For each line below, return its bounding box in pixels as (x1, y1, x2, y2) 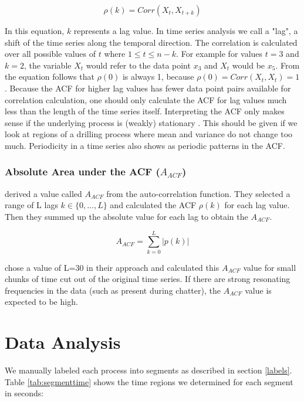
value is (245, 284, 272, 296)
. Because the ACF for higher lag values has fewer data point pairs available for (5, 81, 291, 94)
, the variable (23, 59, 72, 71)
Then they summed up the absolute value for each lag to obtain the (5, 210, 248, 222)
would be (232, 59, 265, 71)
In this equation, (5, 25, 65, 36)
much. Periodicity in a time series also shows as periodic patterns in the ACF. (5, 139, 285, 151)
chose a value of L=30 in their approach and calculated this (5, 261, 219, 273)
